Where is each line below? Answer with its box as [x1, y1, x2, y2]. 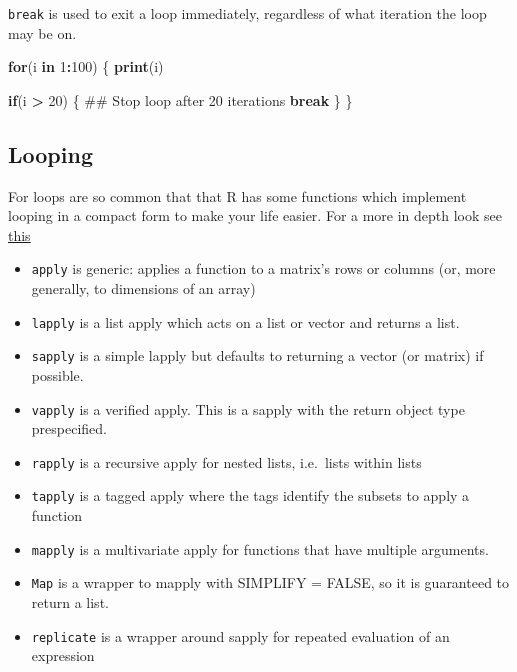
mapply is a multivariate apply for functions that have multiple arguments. [31, 538, 489, 559]
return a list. [31, 592, 109, 613]
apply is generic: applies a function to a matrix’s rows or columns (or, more [31, 258, 496, 279]
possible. [31, 364, 84, 385]
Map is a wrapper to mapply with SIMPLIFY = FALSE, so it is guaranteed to [31, 572, 510, 593]
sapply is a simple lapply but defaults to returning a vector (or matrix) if [31, 345, 484, 366]
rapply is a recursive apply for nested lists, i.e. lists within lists [31, 451, 422, 472]
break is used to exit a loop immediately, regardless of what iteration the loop [8, 3, 487, 23]
